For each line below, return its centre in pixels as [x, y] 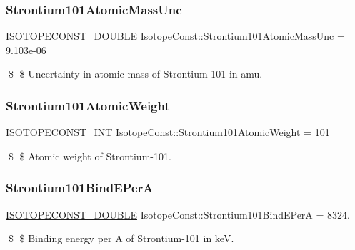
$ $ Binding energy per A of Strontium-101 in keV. [121, 238]
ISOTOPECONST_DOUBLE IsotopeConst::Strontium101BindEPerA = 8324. [178, 214]
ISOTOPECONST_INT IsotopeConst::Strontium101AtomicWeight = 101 [168, 132]
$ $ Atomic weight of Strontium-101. [90, 156]
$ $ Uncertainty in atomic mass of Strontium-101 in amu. [135, 74]
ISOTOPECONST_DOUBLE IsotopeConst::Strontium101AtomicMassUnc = [175, 36]
